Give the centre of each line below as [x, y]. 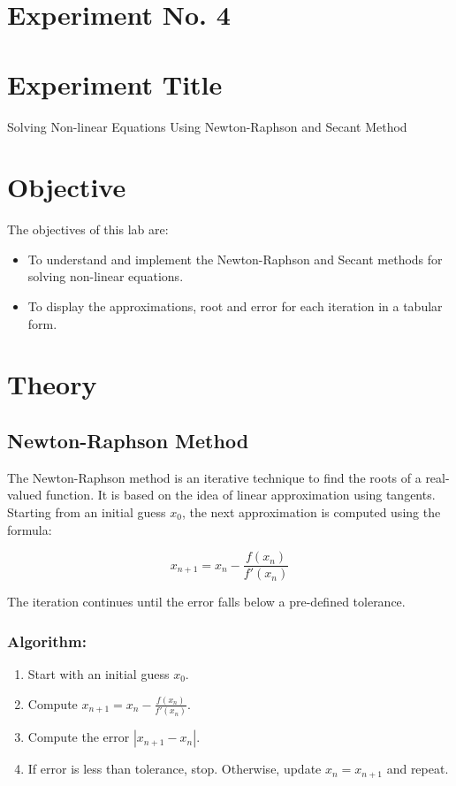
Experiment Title [115, 84]
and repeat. [418, 769]
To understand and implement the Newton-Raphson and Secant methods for [235, 259]
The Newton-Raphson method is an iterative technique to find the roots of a [214, 477]
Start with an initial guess [99, 674]
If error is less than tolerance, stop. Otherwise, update [175, 769]
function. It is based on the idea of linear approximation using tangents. [240, 495]
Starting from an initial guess [87, 511]
